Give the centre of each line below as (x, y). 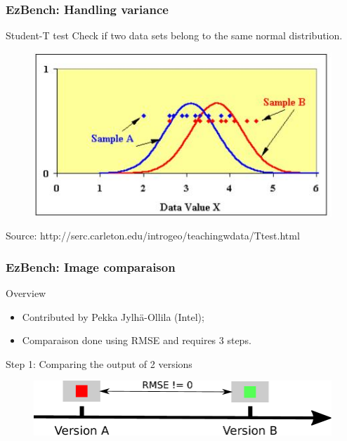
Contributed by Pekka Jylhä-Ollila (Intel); (113, 316)
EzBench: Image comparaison (91, 266)
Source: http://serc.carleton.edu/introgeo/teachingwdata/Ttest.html (153, 236)
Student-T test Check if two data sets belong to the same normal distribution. (174, 35)
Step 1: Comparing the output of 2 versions (99, 363)
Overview (26, 292)
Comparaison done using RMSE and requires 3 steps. (137, 340)
